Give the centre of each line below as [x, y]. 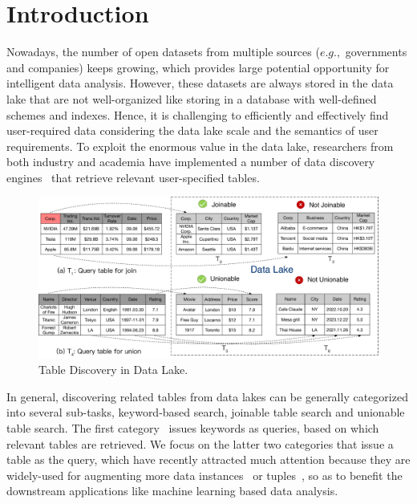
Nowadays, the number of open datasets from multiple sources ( [163, 52]
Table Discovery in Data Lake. [113, 370]
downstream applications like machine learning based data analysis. [172, 491]
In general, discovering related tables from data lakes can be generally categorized [207, 396]
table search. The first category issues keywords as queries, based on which [193, 428]
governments [376, 52]
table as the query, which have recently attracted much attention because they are [208, 459]
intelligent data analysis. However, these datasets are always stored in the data [200, 83]
